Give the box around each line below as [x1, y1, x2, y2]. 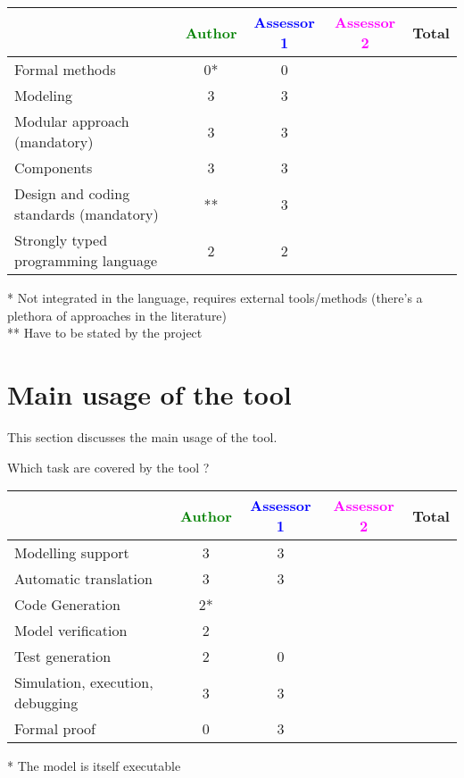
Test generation [14, 646, 112, 667]
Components [14, 157, 93, 178]
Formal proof [14, 718, 96, 740]
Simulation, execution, [14, 672, 153, 693]
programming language [14, 250, 158, 271]
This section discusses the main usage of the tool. [7, 427, 278, 446]
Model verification [14, 620, 128, 641]
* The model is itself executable [7, 757, 181, 775]
